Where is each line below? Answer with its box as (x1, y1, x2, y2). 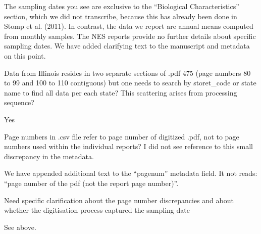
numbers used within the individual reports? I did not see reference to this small (4, 141, 253, 152)
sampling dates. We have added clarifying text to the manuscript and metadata (4, 40, 250, 51)
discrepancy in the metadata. (4, 151, 94, 161)
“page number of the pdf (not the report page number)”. (4, 177, 179, 188)
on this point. (4, 50, 46, 61)
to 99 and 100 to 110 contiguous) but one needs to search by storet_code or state (4, 77, 256, 88)
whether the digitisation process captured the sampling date (4, 205, 190, 215)
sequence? (4, 97, 34, 108)
